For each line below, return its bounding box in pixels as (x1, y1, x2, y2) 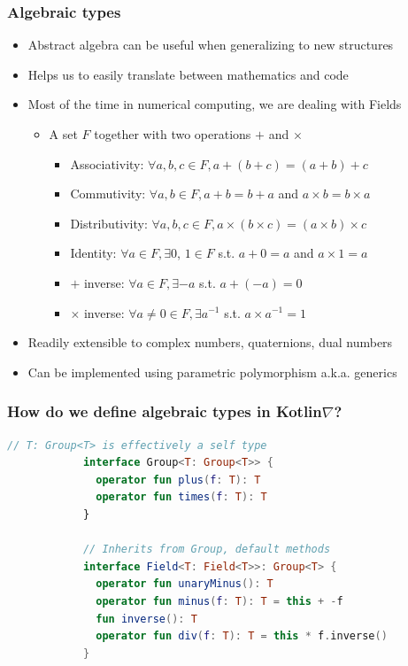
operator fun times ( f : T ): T (96, 491, 267, 504)
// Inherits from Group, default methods (82, 543, 331, 556)
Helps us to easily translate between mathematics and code (27, 65, 349, 83)
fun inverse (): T (96, 612, 197, 625)
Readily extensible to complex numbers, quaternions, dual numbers (27, 333, 393, 352)
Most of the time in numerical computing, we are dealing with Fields (27, 95, 402, 113)
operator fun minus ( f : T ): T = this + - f (96, 594, 343, 608)
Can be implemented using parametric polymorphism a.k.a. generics (27, 362, 397, 381)
